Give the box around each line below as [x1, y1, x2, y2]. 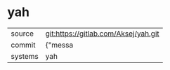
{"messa [45, 40, 74, 50]
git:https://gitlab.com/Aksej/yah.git [45, 29, 159, 38]
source [11, 29, 34, 38]
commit [11, 40, 36, 50]
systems [11, 51, 39, 61]
